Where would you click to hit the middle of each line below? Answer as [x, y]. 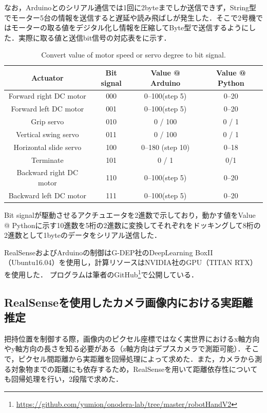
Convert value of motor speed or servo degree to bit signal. [133, 55]
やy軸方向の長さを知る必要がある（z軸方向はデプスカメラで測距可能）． [125, 349]
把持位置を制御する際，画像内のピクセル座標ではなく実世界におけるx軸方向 [132, 338]
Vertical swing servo [47, 134]
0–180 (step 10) [165, 147]
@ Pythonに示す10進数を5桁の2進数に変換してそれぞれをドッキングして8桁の [132, 225]
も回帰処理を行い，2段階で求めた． [63, 379]
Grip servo [47, 121]
